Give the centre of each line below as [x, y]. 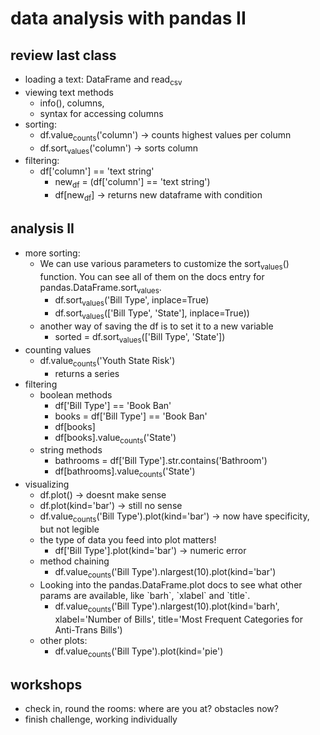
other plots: [63, 640]
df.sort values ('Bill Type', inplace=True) [132, 301]
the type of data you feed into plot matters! [128, 539]
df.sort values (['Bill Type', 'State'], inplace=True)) [152, 314]
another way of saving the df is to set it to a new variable [156, 326]
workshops [46, 684]
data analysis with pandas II [128, 18]
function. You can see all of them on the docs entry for [152, 276]
